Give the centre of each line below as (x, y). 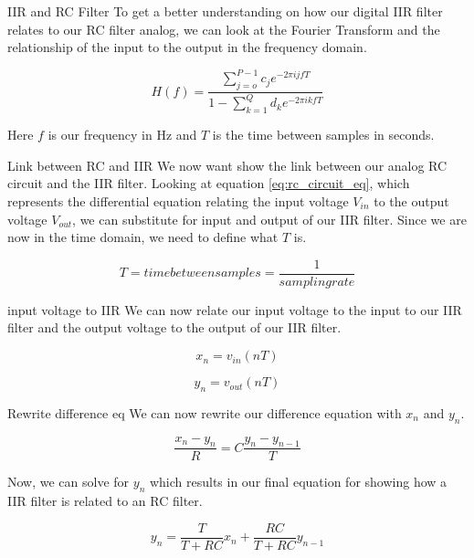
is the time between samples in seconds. (323, 135)
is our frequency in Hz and (122, 135)
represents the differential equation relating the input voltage (178, 201)
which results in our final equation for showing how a (298, 482)
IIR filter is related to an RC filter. (105, 501)
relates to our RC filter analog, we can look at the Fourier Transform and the (224, 29)
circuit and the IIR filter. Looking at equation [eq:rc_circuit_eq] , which (209, 183)
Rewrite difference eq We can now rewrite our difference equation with (205, 412)
